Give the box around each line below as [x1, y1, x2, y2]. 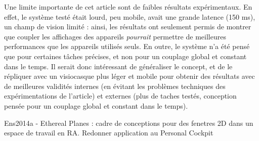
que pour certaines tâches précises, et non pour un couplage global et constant [4, 51, 247, 61]
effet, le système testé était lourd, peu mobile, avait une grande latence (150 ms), [4, 11, 255, 22]
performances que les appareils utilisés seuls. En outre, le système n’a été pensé [4, 41, 250, 52]
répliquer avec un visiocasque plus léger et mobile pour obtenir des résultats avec [4, 71, 255, 81]
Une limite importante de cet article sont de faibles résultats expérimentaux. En [4, 2, 252, 12]
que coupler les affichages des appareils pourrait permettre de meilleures [4, 31, 226, 41]
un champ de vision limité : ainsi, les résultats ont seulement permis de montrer [4, 21, 251, 32]
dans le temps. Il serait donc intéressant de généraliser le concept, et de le [4, 61, 233, 71]
